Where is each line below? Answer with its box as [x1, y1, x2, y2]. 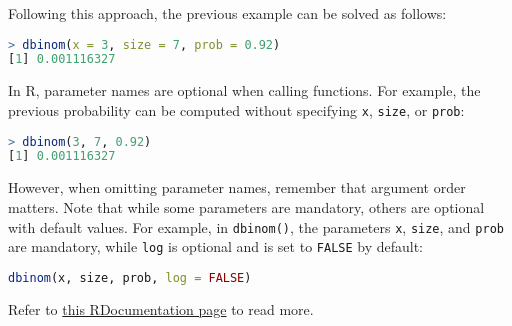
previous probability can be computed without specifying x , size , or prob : [8, 99, 465, 120]
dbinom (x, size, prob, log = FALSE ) [8, 270, 252, 285]
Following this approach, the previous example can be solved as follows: [8, 3, 447, 23]
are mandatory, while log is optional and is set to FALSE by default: [8, 236, 424, 257]
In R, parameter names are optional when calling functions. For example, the [8, 80, 481, 101]
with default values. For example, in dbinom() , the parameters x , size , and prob [8, 216, 504, 237]
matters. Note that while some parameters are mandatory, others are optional [8, 196, 485, 217]
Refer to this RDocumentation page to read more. [8, 298, 314, 319]
